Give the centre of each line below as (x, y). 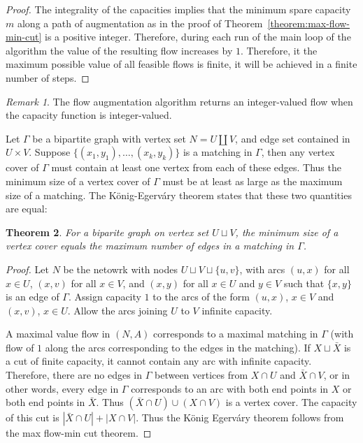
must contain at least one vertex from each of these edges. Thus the (196, 167)
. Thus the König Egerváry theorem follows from (240, 417)
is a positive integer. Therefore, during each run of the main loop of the (198, 37)
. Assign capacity (105, 297)
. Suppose (50, 152)
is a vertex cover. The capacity (291, 402)
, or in (337, 375)
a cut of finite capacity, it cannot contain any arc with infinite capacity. (159, 361)
